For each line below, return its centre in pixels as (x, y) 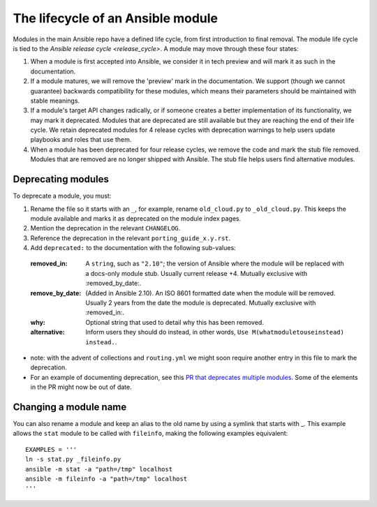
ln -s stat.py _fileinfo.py (73, 460)
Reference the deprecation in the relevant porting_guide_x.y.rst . (131, 238)
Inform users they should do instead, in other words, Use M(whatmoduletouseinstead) (215, 332)
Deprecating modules (61, 179)
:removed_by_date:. (113, 284)
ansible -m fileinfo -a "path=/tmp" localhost (106, 479)
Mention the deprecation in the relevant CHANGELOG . (105, 228)
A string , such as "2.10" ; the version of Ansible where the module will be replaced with (215, 264)
